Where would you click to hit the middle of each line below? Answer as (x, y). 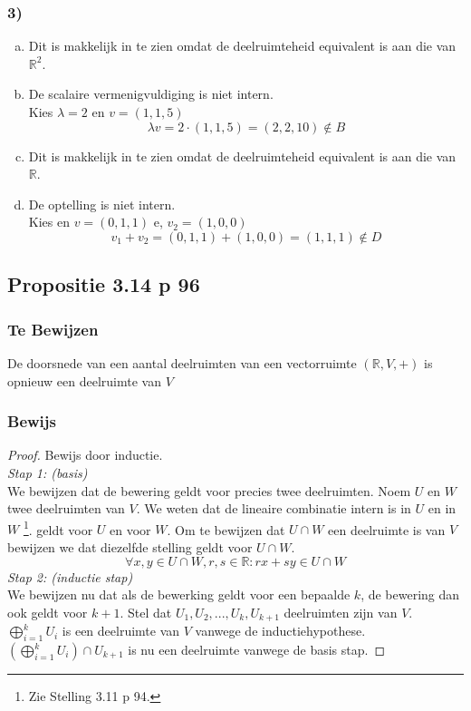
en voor (130, 529)
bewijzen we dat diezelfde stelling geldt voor (130, 547)
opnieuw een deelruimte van (84, 380)
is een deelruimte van (121, 631)
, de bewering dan (410, 594)
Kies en (49, 222)
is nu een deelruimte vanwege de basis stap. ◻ (257, 650)
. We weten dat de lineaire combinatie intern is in (274, 508)
